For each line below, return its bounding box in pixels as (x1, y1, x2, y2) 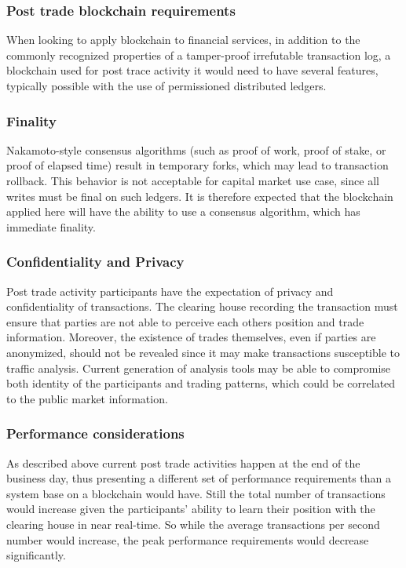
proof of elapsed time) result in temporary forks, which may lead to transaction (6, 157, 389, 173)
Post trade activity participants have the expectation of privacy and (6, 282, 334, 299)
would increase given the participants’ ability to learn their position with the (6, 501, 375, 517)
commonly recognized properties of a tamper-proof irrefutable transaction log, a (6, 46, 391, 63)
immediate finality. (6, 218, 96, 235)
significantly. (6, 547, 66, 563)
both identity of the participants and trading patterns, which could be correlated (6, 375, 396, 391)
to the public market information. (6, 390, 168, 406)
